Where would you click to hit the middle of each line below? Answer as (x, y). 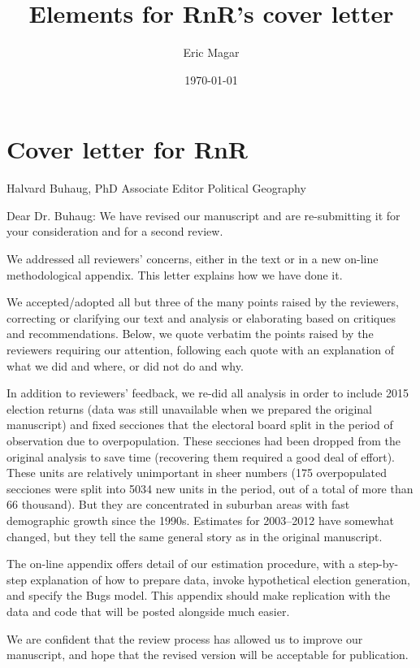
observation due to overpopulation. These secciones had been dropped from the (204, 440)
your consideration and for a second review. (115, 231)
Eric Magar (211, 52)
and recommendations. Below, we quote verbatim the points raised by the (190, 334)
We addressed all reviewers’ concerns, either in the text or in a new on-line (193, 259)
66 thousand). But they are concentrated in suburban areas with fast (178, 504)
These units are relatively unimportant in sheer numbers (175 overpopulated (197, 473)
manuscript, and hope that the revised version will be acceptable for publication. (208, 655)
